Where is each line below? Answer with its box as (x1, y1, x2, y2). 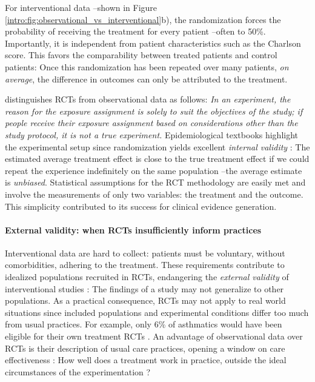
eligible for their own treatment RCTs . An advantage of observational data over (5, 330, 303, 343)
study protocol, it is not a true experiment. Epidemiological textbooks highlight (5, 128, 299, 141)
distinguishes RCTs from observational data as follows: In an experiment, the (5, 93, 291, 106)
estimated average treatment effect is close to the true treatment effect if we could (5, 152, 310, 165)
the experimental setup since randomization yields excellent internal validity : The (5, 140, 310, 153)
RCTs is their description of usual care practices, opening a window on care (5, 341, 285, 354)
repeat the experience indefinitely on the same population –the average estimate (5, 164, 302, 176)
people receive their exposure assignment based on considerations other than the (5, 116, 298, 129)
